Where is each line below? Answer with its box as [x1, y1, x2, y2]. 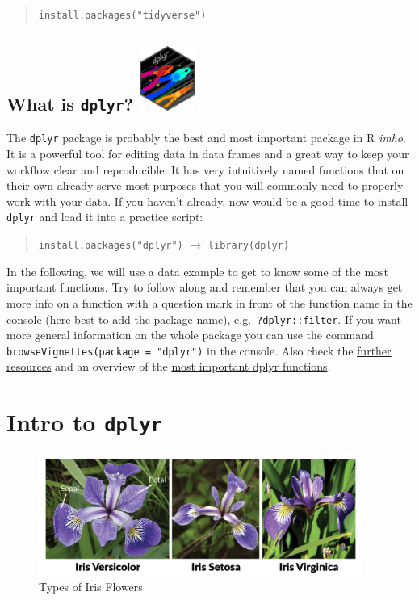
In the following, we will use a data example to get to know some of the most [6, 262, 389, 279]
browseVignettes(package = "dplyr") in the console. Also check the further [6, 342, 392, 359]
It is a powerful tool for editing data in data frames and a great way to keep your [6, 145, 409, 162]
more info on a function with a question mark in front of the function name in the [6, 294, 413, 311]
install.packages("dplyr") [38, 240, 183, 252]
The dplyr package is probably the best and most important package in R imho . [6, 129, 406, 146]
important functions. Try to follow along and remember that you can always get [6, 279, 403, 296]
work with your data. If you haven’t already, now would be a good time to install [6, 192, 409, 209]
